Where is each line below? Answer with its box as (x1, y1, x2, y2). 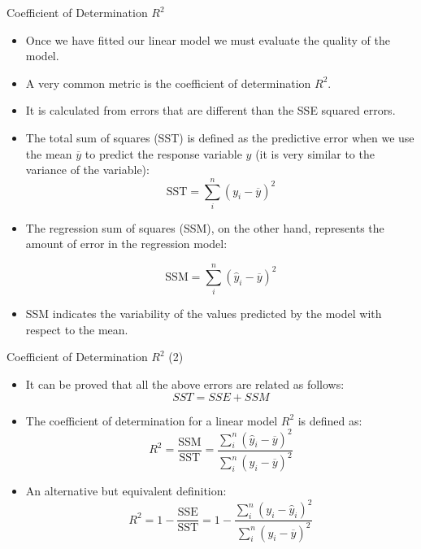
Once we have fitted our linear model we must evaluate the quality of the (25, 31, 390, 48)
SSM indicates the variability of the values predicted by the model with (25, 305, 382, 322)
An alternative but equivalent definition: (25, 482, 227, 499)
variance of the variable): (25, 161, 150, 178)
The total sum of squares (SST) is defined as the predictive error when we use (25, 129, 414, 146)
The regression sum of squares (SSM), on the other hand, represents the (25, 219, 384, 236)
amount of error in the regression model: (25, 235, 228, 252)
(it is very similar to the (255, 145, 375, 162)
